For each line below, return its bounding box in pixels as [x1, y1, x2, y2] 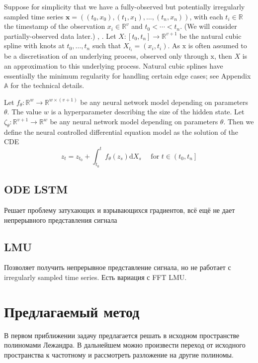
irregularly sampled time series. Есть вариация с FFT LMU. [4, 272, 187, 282]
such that [92, 40, 121, 51]
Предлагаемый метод [4, 301, 140, 321]
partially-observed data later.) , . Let [4, 30, 116, 41]
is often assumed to [188, 40, 247, 51]
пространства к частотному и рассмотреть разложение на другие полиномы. [4, 349, 234, 360]
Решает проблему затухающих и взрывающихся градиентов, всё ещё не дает [4, 204, 235, 215]
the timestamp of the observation [4, 21, 105, 31]
